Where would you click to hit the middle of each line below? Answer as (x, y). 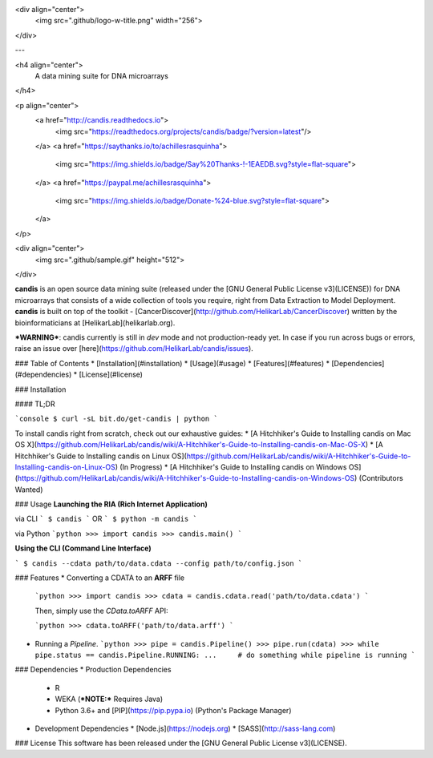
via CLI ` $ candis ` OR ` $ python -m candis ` (106, 519)
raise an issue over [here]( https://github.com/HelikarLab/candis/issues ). (134, 349)
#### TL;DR (35, 404)
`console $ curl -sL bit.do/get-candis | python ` (116, 419)
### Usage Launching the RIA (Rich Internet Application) (111, 504)
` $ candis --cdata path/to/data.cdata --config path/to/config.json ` (159, 563)
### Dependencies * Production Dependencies (93, 670)
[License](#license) (111, 375)
